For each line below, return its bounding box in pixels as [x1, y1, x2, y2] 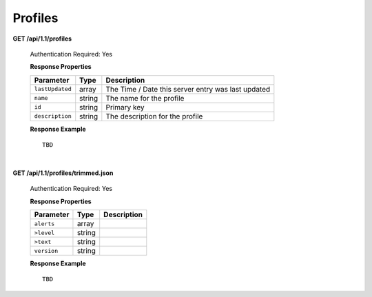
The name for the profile [105, 93, 185, 103]
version [34, 247, 59, 254]
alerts [34, 220, 55, 227]
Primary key [105, 102, 145, 112]
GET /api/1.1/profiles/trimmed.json [12, 169, 114, 177]
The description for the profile [105, 111, 203, 121]
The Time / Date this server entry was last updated [105, 84, 271, 94]
